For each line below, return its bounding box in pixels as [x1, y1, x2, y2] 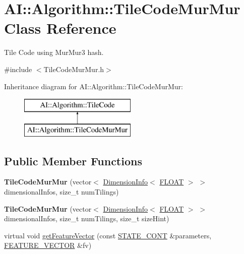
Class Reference [4, 18, 116, 38]
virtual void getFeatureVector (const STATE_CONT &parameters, [4, 230, 212, 240]
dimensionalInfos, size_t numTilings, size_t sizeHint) [4, 213, 169, 224]
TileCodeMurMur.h [43, 63, 104, 74]
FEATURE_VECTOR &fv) [4, 240, 92, 250]
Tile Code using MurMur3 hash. [4, 47, 104, 57]
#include [4, 63, 32, 74]
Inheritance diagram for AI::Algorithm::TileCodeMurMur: [4, 81, 183, 91]
